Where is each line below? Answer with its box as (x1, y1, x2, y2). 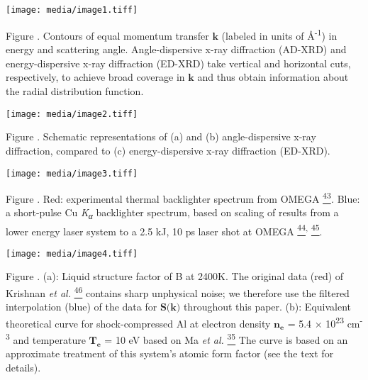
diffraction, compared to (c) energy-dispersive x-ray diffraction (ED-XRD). (6, 142, 330, 157)
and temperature (13, 332, 86, 347)
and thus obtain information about (197, 69, 349, 84)
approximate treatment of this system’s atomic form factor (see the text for (6, 346, 334, 361)
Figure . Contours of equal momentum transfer (6, 28, 209, 43)
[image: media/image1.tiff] (6, 5, 138, 16)
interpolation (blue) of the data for (6, 299, 157, 314)
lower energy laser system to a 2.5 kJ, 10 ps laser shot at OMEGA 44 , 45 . (6, 221, 323, 238)
